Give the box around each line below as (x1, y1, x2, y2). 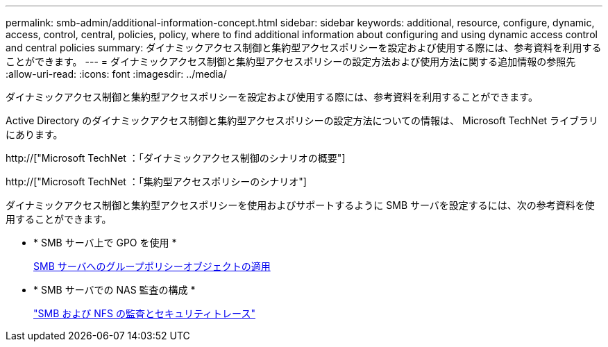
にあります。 (6, 128, 63, 140)
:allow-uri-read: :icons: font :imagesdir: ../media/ (6, 68, 227, 80)
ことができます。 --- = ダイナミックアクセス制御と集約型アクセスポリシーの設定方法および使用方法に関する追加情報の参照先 (6, 56, 576, 67)
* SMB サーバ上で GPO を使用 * (33, 237, 177, 248)
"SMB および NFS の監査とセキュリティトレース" (33, 307, 255, 319)
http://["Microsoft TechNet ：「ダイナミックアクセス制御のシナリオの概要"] (6, 152, 346, 164)
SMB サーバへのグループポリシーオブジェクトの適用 (33, 260, 271, 272)
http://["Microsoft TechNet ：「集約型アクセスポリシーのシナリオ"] (6, 176, 307, 187)
